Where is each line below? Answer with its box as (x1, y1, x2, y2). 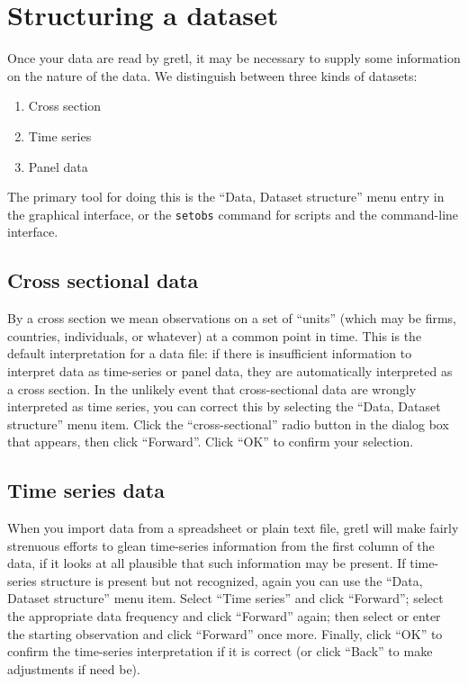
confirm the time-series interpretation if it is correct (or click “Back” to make (7, 642, 433, 661)
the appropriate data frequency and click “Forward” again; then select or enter (7, 607, 441, 626)
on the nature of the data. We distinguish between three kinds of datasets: (7, 66, 418, 85)
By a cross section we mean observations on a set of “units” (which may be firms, (7, 309, 456, 328)
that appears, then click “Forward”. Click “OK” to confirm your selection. (7, 432, 414, 451)
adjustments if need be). (7, 659, 140, 678)
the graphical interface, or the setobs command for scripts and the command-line (7, 204, 459, 223)
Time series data (7, 476, 165, 504)
